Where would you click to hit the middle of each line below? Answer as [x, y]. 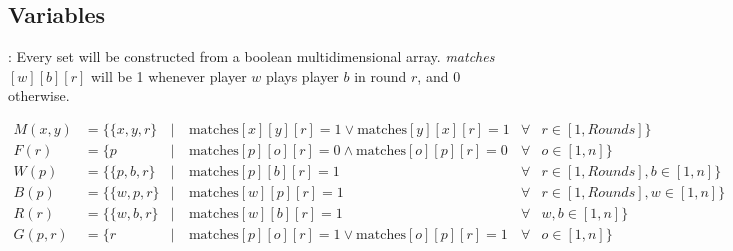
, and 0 [439, 75]
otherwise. [39, 95]
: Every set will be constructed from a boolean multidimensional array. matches [251, 56]
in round [380, 75]
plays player [302, 75]
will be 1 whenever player [169, 75]
